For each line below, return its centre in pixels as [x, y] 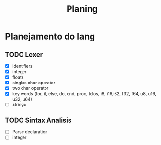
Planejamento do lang [50, 36]
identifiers [22, 66]
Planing [82, 9]
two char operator [30, 88]
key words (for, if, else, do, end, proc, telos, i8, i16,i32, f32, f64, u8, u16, [84, 94]
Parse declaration [30, 132]
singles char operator [34, 83]
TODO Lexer [24, 54]
